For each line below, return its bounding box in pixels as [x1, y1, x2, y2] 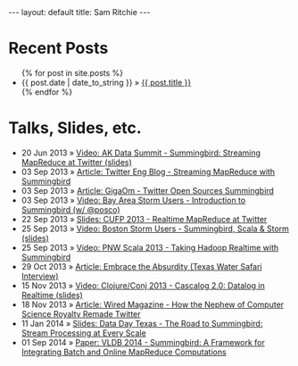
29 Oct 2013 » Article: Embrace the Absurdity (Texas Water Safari [21, 261, 262, 271]
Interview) [21, 270, 59, 281]
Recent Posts [8, 38, 109, 59]
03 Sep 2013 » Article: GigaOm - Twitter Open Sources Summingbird [21, 185, 274, 195]
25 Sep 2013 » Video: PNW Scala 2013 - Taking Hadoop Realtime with [21, 242, 279, 253]
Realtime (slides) [21, 289, 84, 300]
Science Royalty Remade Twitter [21, 308, 141, 319]
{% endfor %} [21, 87, 73, 97]
